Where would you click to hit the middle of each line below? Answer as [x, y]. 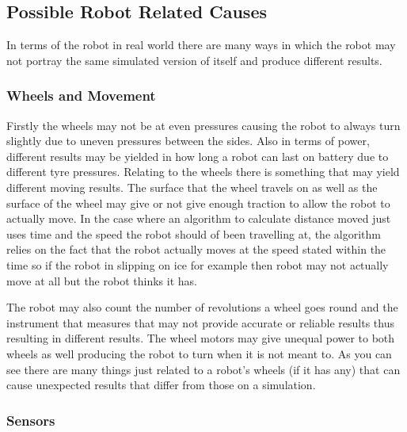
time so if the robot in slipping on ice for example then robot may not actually [198, 264]
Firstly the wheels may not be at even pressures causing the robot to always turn [203, 125]
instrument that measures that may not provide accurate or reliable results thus [200, 322]
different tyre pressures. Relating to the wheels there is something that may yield [203, 172]
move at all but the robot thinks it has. [102, 280]
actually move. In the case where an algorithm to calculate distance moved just [199, 218]
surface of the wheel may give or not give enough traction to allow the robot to [198, 203]
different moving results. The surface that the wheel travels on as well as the [192, 187]
